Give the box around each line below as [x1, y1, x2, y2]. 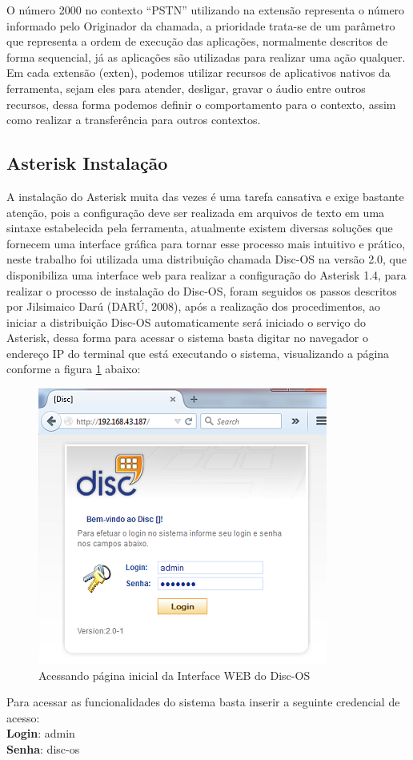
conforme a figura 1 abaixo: [6, 360, 141, 377]
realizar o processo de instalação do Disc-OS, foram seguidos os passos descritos [6, 282, 397, 299]
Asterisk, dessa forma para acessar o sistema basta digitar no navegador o [6, 329, 368, 346]
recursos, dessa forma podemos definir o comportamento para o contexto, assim [6, 95, 396, 112]
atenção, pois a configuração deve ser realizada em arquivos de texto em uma [6, 203, 385, 220]
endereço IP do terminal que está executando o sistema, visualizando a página [6, 344, 390, 361]
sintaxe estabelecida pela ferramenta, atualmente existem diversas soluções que [6, 219, 393, 236]
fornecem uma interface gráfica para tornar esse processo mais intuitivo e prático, [6, 235, 406, 251]
